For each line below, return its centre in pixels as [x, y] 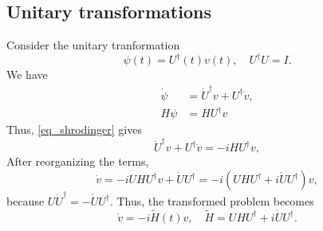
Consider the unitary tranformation [93, 45]
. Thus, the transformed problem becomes [212, 200]
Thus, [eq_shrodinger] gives [74, 129]
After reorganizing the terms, [78, 161]
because [26, 200]
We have [27, 74]
